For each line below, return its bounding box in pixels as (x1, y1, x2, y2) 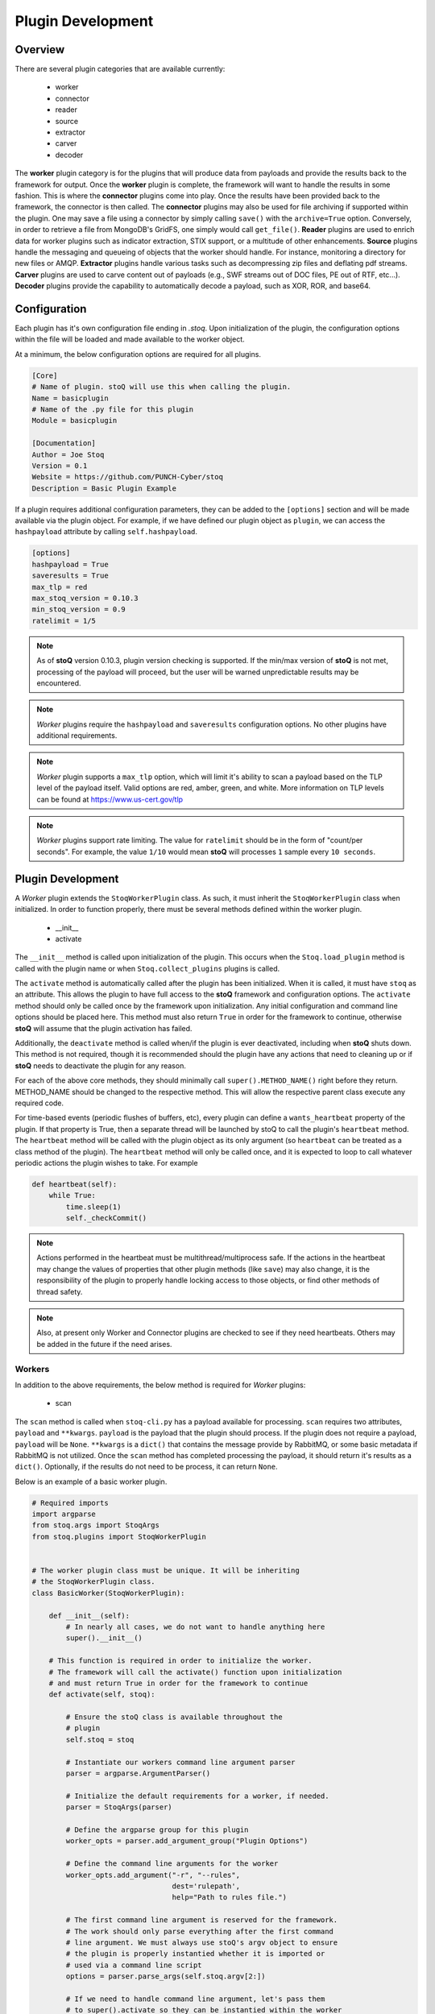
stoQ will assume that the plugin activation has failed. (14, 1023, 193, 1033)
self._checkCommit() (65, 1213, 147, 1223)
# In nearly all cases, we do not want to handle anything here (65, 1622, 325, 1631)
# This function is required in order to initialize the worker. (48, 1656, 313, 1665)
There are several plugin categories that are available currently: (14, 64, 226, 74)
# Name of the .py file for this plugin (31, 404, 193, 414)
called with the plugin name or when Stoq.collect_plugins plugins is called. (14, 963, 280, 973)
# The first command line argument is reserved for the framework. (65, 1916, 338, 1925)
